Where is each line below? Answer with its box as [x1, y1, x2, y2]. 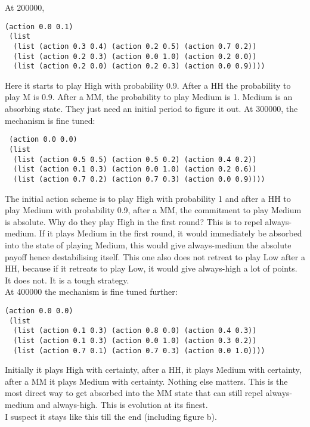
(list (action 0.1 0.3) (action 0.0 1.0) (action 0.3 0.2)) [13, 336, 257, 345]
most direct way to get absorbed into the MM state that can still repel [5, 387, 263, 399]
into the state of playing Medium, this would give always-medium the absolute [5, 238, 292, 251]
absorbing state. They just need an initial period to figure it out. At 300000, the [5, 102, 298, 115]
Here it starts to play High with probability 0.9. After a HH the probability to [5, 79, 291, 91]
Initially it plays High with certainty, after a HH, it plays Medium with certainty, [5, 363, 302, 376]
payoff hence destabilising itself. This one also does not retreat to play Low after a [5, 250, 305, 263]
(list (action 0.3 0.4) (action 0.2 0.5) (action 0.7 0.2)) [13, 42, 257, 51]
